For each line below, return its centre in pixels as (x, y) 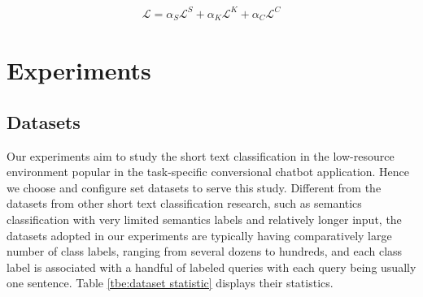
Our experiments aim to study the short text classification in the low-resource (201, 155)
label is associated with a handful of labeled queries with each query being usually (211, 267)
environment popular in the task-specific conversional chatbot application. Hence (208, 172)
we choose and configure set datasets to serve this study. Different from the (194, 187)
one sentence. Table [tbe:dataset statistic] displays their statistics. (170, 283)
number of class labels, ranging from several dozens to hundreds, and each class (205, 251)
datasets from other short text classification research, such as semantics (184, 203)
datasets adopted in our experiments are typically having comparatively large (199, 235)
